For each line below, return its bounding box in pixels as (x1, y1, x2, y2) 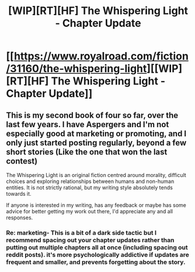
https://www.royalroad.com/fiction (13, 50, 189, 63)
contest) (6, 156, 38, 166)
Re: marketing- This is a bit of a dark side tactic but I (6, 229, 156, 237)
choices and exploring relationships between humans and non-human (6, 178, 175, 185)
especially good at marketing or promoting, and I (6, 128, 187, 138)
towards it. (6, 191, 32, 197)
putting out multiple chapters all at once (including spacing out (6, 243, 188, 251)
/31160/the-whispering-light (6, 62, 147, 76)
